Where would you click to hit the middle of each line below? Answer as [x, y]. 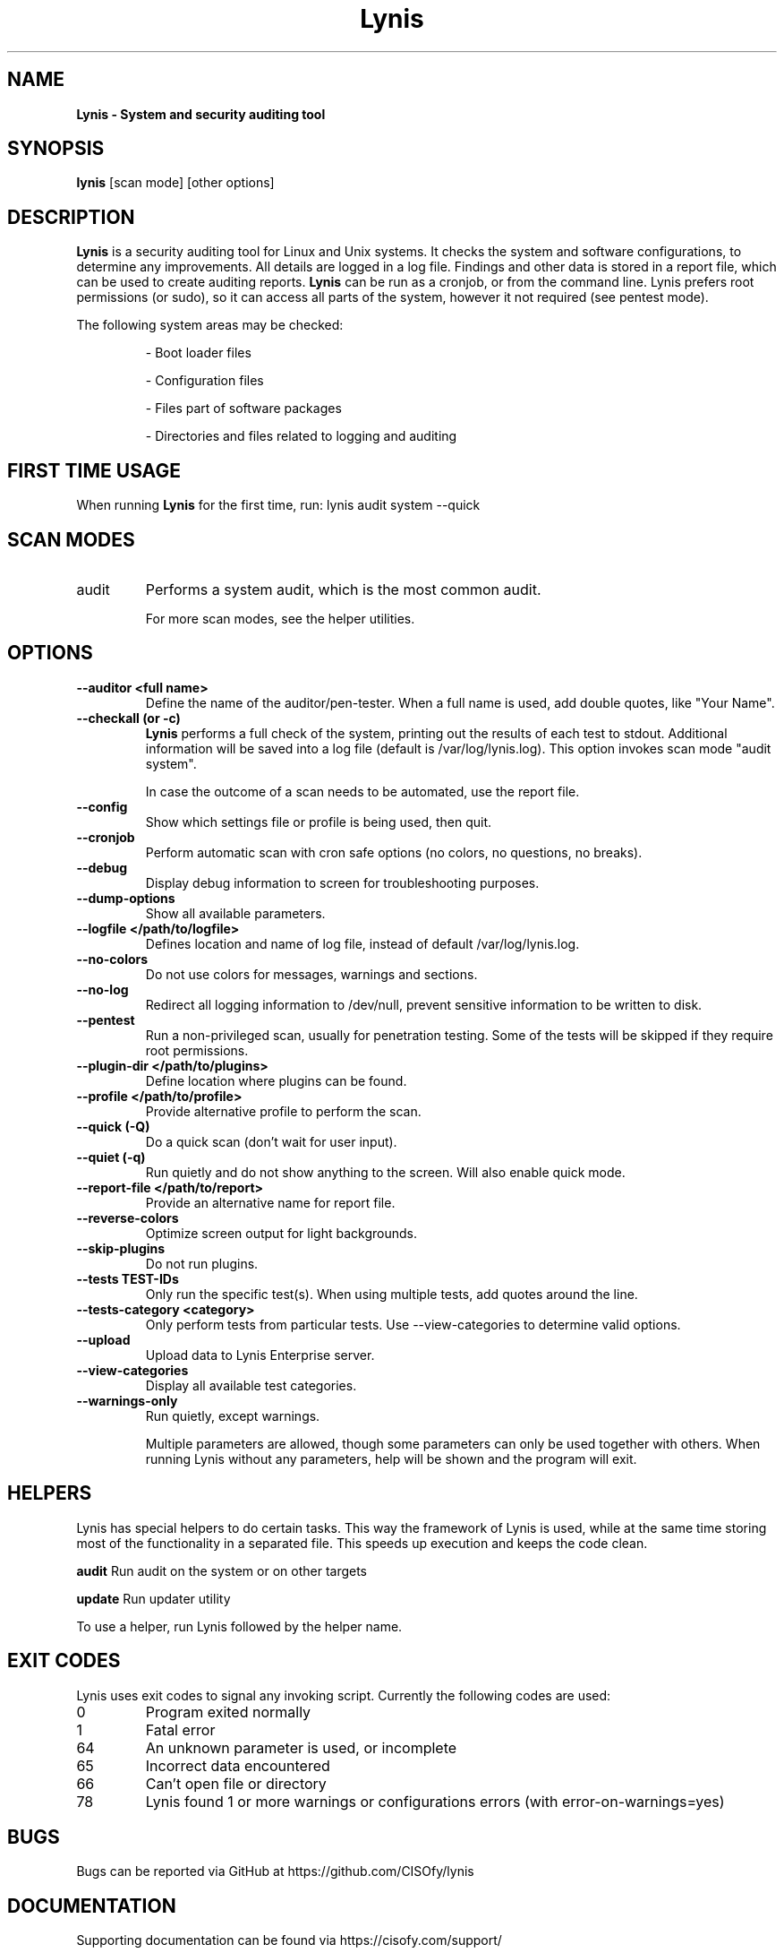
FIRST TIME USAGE [94, 470]
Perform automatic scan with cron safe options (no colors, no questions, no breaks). [394, 852]
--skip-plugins [121, 1248]
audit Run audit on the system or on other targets [222, 1570]
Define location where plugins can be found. [276, 1080]
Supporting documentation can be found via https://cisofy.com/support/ [289, 1940]
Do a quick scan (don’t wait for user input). [271, 1141]
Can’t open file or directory [236, 1783]
